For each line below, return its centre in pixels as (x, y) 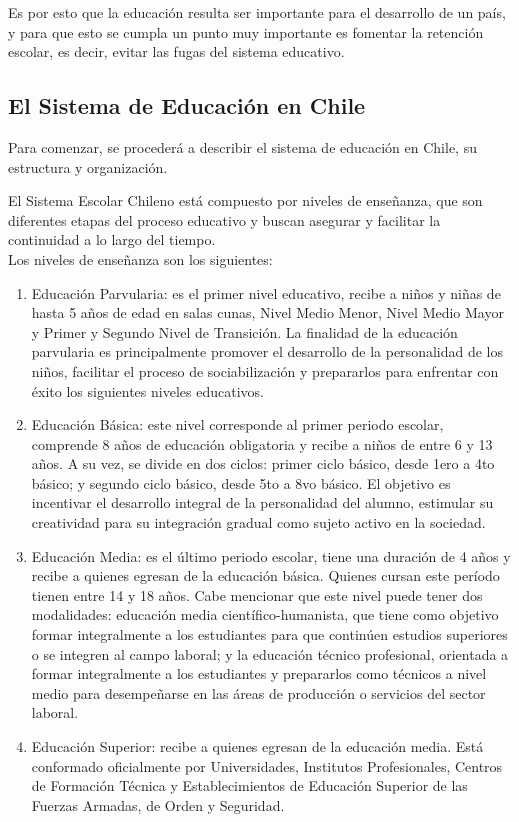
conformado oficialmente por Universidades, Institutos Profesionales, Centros (267, 765)
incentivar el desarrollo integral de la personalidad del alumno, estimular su (262, 502)
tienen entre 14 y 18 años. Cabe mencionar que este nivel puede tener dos (257, 594)
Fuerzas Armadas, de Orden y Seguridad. (158, 804)
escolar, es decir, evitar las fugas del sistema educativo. (176, 51)
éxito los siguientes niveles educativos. (147, 390)
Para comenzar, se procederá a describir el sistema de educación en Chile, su (242, 146)
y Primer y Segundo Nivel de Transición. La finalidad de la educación (244, 331)
